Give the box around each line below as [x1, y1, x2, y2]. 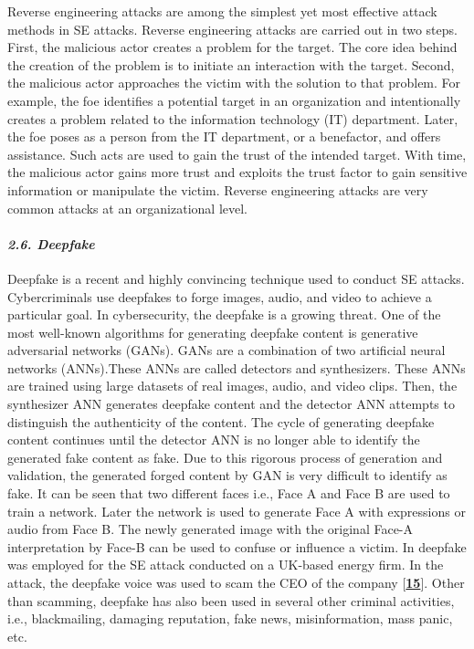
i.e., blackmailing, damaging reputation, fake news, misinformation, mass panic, [7, 609, 453, 628]
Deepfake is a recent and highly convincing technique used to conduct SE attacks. [7, 268, 465, 288]
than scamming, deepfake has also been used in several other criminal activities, [7, 591, 455, 610]
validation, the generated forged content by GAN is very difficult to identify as [7, 466, 448, 485]
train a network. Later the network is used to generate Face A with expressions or [7, 501, 466, 520]
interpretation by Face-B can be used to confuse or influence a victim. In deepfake [7, 537, 467, 556]
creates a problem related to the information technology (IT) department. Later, [7, 109, 458, 128]
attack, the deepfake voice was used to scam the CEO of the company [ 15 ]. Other [7, 573, 465, 592]
